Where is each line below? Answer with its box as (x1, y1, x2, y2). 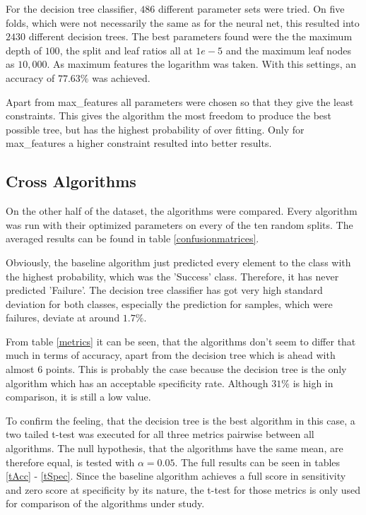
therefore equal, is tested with (6, 454, 135, 469)
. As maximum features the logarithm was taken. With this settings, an (47, 57, 357, 71)
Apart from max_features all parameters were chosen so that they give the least (6, 94, 354, 109)
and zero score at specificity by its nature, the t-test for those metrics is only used (6, 482, 361, 497)
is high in (293, 375, 333, 390)
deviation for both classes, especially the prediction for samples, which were (6, 296, 333, 311)
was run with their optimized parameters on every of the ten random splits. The (6, 217, 353, 232)
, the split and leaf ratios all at (59, 42, 193, 57)
